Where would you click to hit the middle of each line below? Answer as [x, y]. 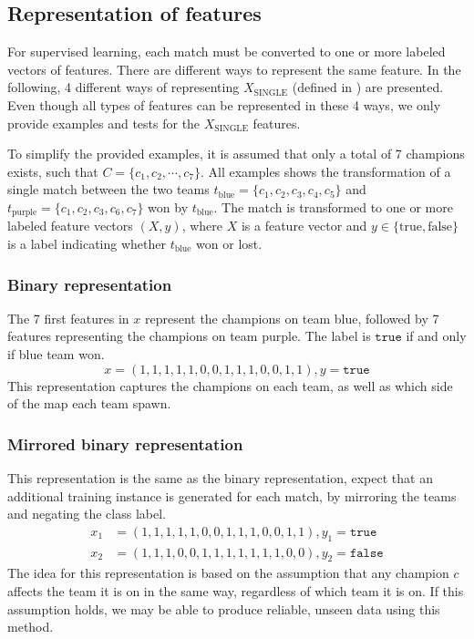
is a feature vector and [304, 226]
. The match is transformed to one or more [333, 206]
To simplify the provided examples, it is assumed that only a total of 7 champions [236, 154]
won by [168, 206]
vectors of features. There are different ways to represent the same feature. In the [234, 69]
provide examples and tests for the [104, 123]
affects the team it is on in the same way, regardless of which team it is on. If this [236, 591]
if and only [436, 336]
